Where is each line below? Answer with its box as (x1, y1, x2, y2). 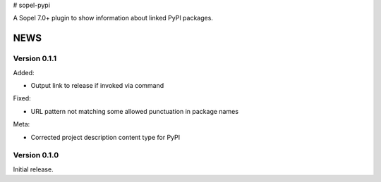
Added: (13, 68, 35, 77)
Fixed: (13, 94, 31, 103)
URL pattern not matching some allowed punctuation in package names (30, 107, 239, 115)
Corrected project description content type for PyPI (30, 133, 180, 141)
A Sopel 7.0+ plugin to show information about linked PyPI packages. (13, 14, 213, 22)
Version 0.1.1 (13, 53, 56, 63)
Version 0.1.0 (13, 150, 59, 160)
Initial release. (13, 165, 54, 174)
